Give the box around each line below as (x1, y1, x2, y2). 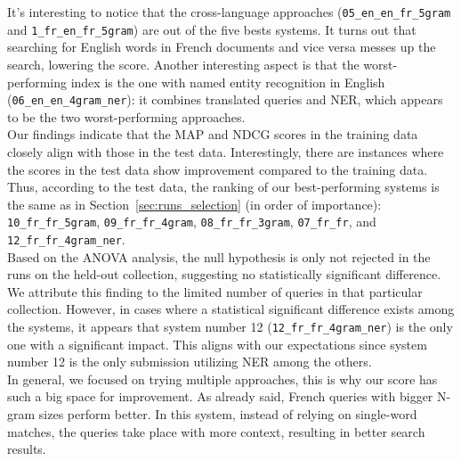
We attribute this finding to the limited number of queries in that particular (7, 282, 423, 300)
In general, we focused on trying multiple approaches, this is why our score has (7, 369, 438, 388)
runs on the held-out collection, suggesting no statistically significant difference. (7, 265, 441, 284)
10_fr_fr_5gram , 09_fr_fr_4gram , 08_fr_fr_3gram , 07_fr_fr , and (7, 212, 376, 231)
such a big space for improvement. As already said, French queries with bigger (7, 387, 433, 406)
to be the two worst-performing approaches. (7, 107, 246, 126)
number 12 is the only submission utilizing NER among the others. (7, 352, 372, 371)
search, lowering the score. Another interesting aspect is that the (7, 54, 360, 73)
